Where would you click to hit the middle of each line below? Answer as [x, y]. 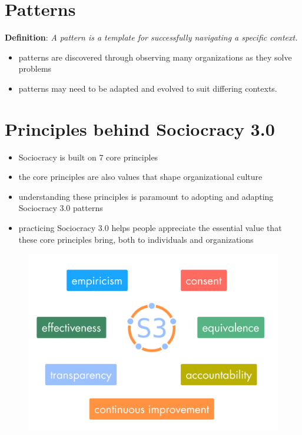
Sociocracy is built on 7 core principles [88, 157]
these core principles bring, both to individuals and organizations [136, 239]
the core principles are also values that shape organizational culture [140, 177]
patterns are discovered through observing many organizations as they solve [155, 57]
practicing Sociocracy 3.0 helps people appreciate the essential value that [150, 227]
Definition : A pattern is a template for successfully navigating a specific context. [151, 37]
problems [35, 68]
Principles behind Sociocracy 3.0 [140, 128]
